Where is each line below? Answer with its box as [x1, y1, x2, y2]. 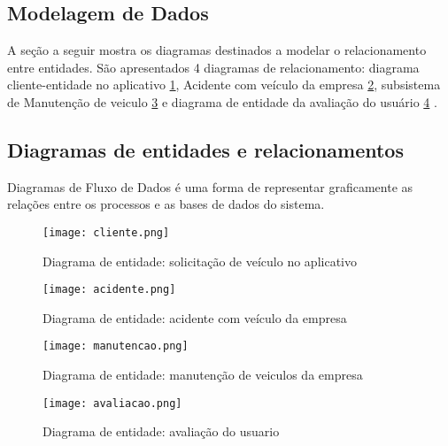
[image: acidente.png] [42, 283, 176, 296]
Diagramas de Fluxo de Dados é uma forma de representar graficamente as [7, 177, 413, 196]
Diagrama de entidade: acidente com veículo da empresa [42, 308, 347, 327]
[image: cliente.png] [42, 226, 170, 239]
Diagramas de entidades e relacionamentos [7, 135, 404, 163]
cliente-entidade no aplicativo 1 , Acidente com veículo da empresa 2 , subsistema [7, 75, 441, 94]
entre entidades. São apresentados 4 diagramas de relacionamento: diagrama [7, 58, 420, 76]
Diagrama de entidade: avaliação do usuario [42, 422, 280, 441]
